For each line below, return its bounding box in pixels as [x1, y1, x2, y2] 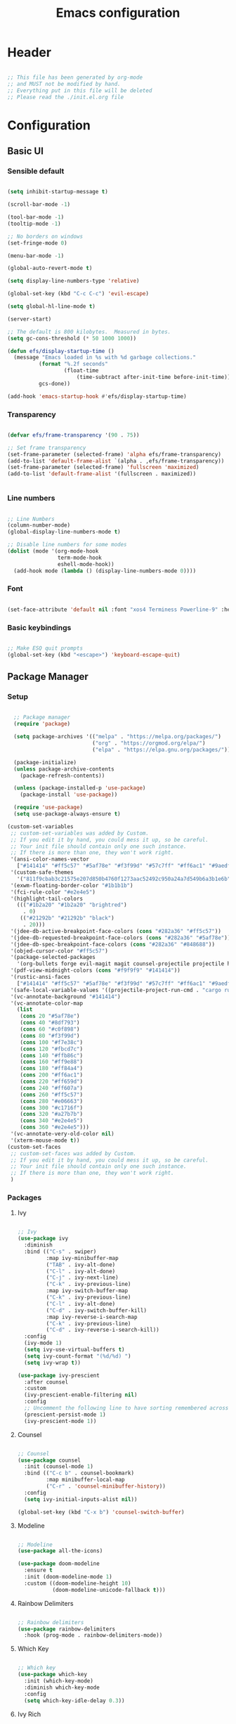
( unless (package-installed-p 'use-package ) [13, 785, 146, 792]
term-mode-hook [57, 554, 102, 561]
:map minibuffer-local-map [46, 1477, 125, 1484]
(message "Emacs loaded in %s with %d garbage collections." [13, 354, 197, 361]
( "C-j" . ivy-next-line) [46, 1274, 119, 1281]
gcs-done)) [38, 380, 71, 387]
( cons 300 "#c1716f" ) [20, 1104, 83, 1112]
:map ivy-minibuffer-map [46, 1254, 119, 1261]
